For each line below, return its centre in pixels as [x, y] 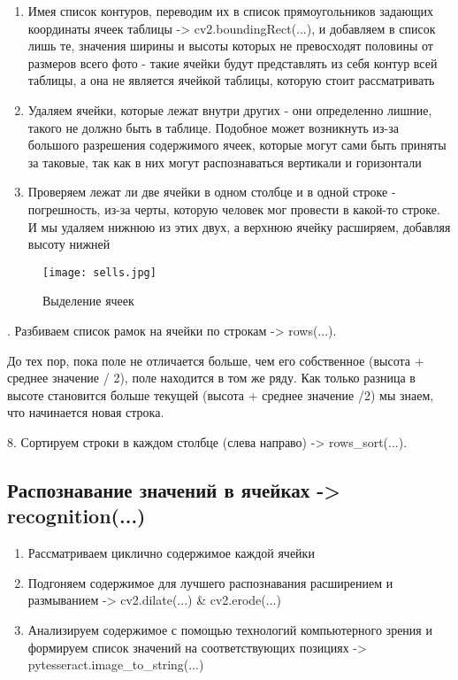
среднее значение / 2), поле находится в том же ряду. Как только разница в [211, 378]
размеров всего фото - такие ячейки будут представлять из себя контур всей [233, 62]
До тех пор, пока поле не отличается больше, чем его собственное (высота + [216, 360]
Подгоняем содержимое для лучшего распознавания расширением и [210, 582]
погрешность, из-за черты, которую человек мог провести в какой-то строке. [234, 209]
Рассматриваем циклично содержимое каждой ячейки [171, 553]
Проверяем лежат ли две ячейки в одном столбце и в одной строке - [212, 192]
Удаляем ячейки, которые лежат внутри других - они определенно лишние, [230, 109]
